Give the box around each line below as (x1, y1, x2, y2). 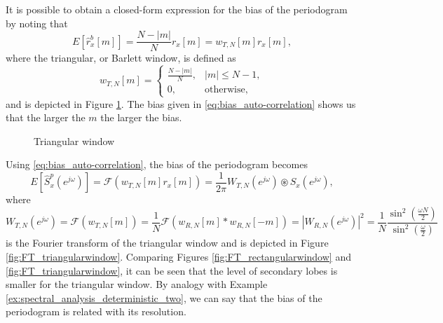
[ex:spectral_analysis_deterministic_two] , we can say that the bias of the (6, 290, 322, 305)
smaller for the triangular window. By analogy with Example (6, 277, 268, 291)
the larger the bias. (100, 110, 182, 125)
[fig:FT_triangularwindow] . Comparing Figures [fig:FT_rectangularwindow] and (6, 249, 351, 263)
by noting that (6, 15, 68, 30)
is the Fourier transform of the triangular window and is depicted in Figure (6, 235, 329, 250)
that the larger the (6, 110, 86, 125)
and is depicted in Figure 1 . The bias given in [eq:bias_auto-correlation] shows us (6, 96, 356, 111)
